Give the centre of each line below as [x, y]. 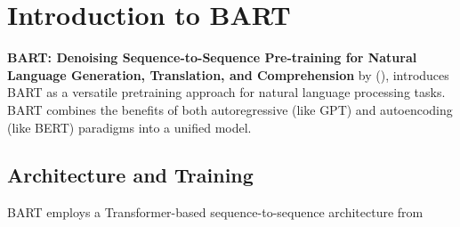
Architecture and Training [130, 175]
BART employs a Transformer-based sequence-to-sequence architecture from [215, 212]
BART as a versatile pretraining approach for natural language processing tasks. [226, 92]
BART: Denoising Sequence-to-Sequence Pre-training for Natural [212, 57]
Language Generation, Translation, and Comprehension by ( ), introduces [228, 74]
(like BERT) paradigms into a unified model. [129, 127]
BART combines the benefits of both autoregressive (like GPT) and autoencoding [230, 109]
